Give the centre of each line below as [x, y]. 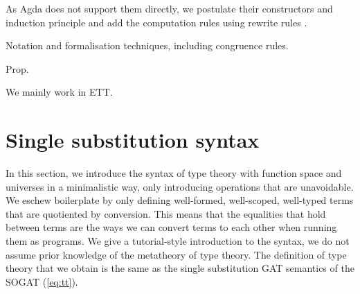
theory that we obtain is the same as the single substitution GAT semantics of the [180, 268]
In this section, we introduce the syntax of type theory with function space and [174, 173]
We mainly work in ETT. [59, 92]
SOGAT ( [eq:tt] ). [42, 281]
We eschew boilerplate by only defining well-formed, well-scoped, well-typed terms [180, 200]
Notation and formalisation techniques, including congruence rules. [147, 45]
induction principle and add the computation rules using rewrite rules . [156, 22]
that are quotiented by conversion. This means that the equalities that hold [166, 213]
